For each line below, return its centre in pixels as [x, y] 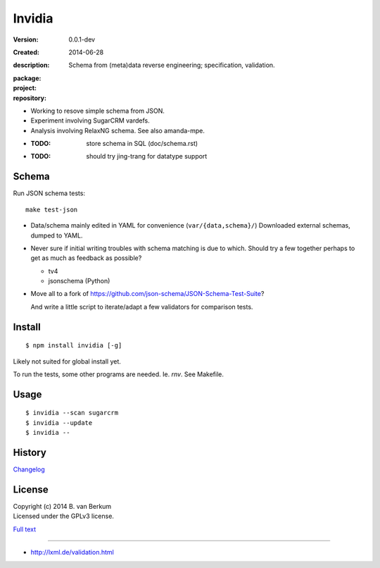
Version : [26, 39]
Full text [25, 529]
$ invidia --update [59, 422]
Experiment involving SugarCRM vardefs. [90, 121]
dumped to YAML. [57, 235]
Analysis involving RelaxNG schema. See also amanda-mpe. [118, 130]
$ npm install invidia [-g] [74, 346]
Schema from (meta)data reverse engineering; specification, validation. [172, 65]
